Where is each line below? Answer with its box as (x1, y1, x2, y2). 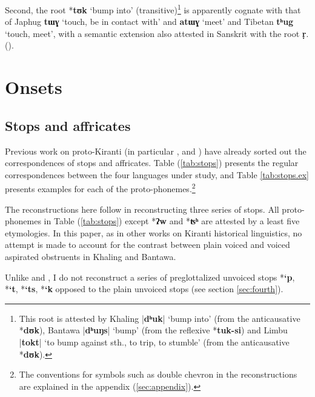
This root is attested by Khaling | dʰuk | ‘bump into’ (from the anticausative (19, 312, 300, 324)
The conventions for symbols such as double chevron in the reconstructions (19, 368, 297, 381)
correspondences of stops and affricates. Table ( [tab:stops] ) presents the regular (5, 156, 299, 169)
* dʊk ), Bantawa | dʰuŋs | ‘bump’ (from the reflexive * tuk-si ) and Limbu (19, 324, 288, 336)
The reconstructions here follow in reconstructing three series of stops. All (5, 202, 279, 215)
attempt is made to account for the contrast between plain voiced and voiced (5, 238, 290, 251)
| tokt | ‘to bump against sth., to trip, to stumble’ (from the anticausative (19, 335, 290, 348)
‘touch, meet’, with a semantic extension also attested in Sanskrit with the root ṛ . (5, 27, 309, 39)
